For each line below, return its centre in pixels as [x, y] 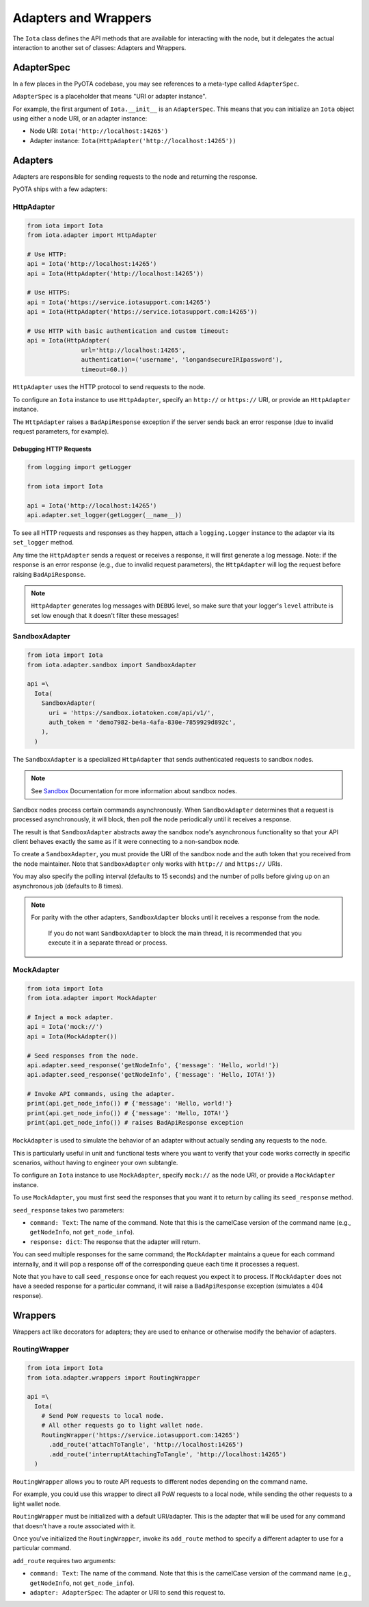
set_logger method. [43, 543]
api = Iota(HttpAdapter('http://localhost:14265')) [115, 273]
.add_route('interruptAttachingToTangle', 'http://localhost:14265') [168, 1454]
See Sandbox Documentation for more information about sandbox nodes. [134, 790]
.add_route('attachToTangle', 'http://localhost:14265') [146, 1445]
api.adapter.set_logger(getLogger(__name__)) [105, 515]
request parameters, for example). [61, 432]
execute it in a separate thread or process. [108, 943]
